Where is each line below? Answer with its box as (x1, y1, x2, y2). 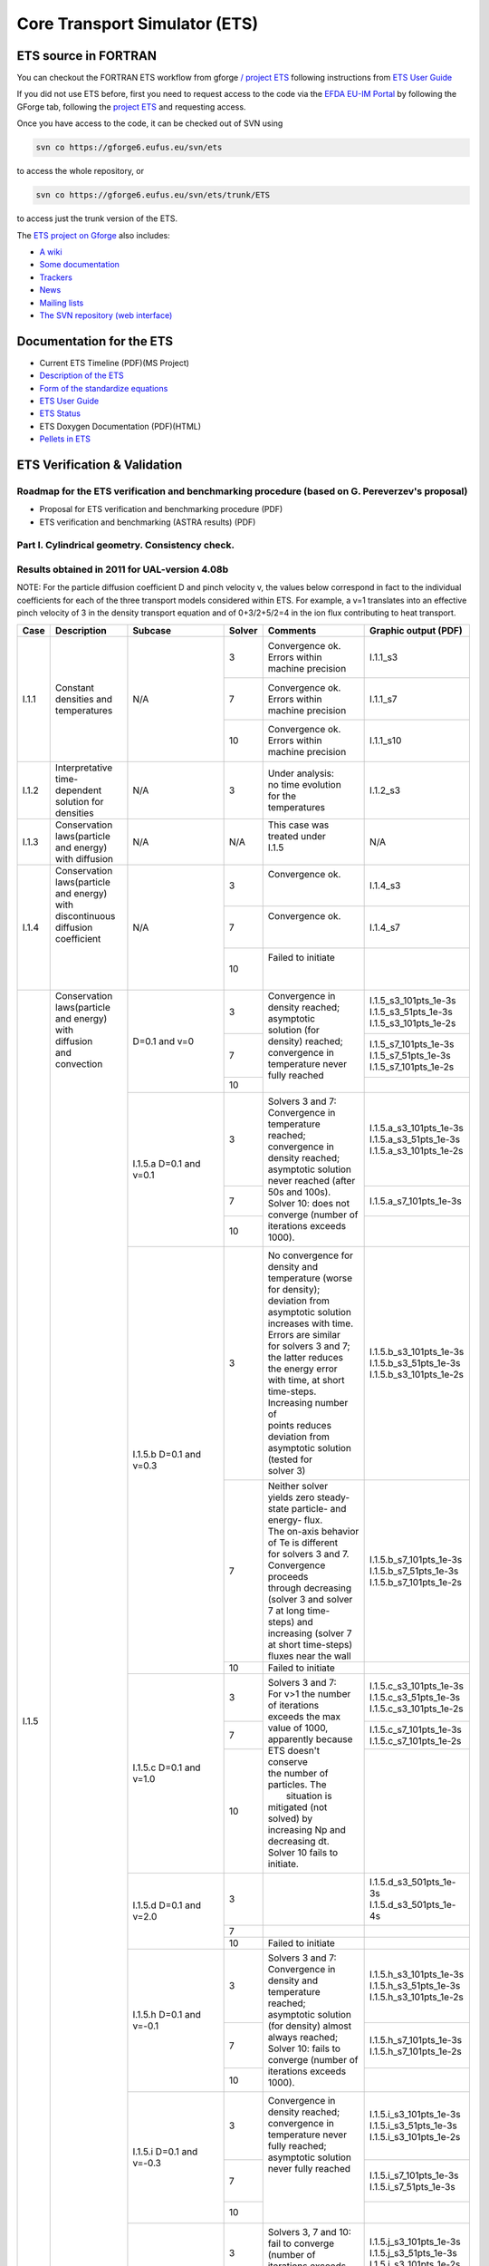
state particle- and (267, 1502, 347, 1515)
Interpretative (54, 761, 113, 774)
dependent (54, 784, 102, 797)
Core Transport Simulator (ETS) (16, 14, 258, 34)
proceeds (267, 1570, 309, 1583)
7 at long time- (267, 1604, 331, 1617)
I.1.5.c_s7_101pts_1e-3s (369, 1723, 462, 1736)
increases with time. (267, 1317, 354, 1330)
